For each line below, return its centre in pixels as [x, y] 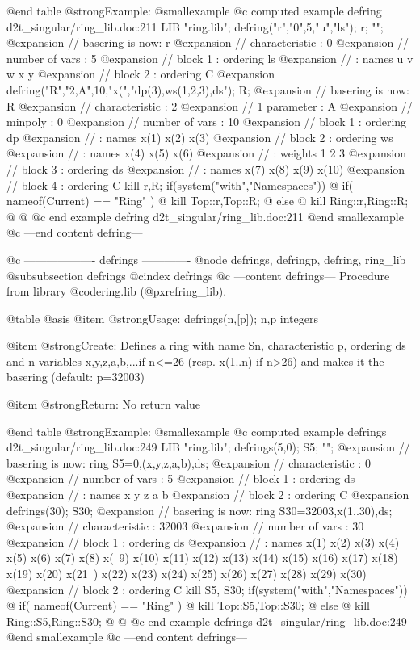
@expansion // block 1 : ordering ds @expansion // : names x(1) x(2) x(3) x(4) [203, 541]
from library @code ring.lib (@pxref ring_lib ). [117, 291]
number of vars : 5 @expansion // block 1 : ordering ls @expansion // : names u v [210, 58]
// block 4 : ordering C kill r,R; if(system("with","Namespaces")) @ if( [180, 185]
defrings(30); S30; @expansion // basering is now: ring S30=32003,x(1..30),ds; [199, 510]
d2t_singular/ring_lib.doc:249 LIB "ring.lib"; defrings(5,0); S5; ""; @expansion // [208, 447]
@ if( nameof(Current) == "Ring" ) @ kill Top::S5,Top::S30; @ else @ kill [188, 605]
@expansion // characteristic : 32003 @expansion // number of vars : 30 [185, 526]
